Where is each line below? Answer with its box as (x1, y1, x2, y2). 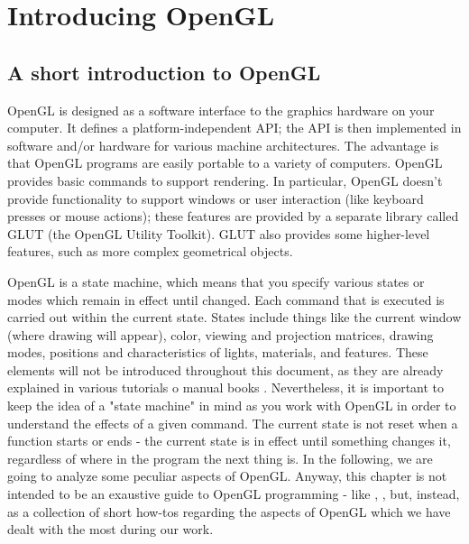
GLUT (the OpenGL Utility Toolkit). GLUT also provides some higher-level (7, 224, 430, 243)
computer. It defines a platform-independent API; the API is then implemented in (7, 118, 462, 137)
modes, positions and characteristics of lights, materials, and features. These (7, 343, 428, 362)
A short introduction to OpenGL (7, 58, 321, 86)
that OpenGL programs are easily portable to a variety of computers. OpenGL (7, 153, 443, 172)
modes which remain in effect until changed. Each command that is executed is (7, 290, 445, 309)
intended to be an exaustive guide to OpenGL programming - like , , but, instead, (7, 484, 460, 503)
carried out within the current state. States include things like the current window (7, 308, 462, 327)
